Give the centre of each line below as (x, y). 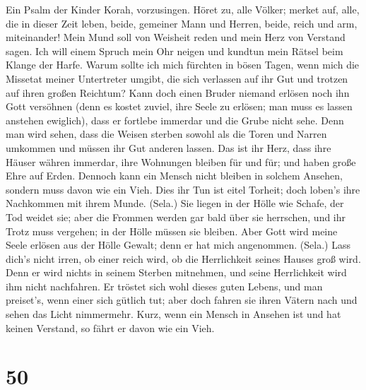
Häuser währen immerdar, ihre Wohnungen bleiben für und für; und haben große (181, 161)
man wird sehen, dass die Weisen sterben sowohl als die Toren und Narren (166, 134)
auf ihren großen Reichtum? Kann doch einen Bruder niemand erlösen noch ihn (178, 92)
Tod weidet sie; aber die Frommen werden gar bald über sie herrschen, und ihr (176, 217)
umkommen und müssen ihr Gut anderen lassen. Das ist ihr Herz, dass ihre (169, 147)
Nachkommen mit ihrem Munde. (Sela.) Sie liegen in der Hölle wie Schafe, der (175, 203)
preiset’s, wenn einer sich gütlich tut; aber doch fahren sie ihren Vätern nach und (182, 300)
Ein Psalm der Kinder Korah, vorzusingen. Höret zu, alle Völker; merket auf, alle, (183, 9)
